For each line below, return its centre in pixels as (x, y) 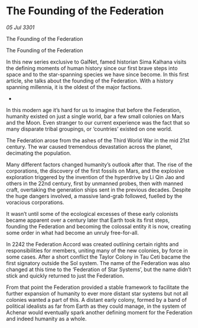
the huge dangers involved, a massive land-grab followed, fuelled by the (94, 196)
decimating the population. (39, 153)
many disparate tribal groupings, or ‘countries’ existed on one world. (89, 129)
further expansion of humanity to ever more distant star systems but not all (97, 293)
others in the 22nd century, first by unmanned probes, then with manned (95, 183)
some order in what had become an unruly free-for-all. (72, 233)
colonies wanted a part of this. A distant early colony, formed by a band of (97, 300)
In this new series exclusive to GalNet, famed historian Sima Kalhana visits (96, 62)
